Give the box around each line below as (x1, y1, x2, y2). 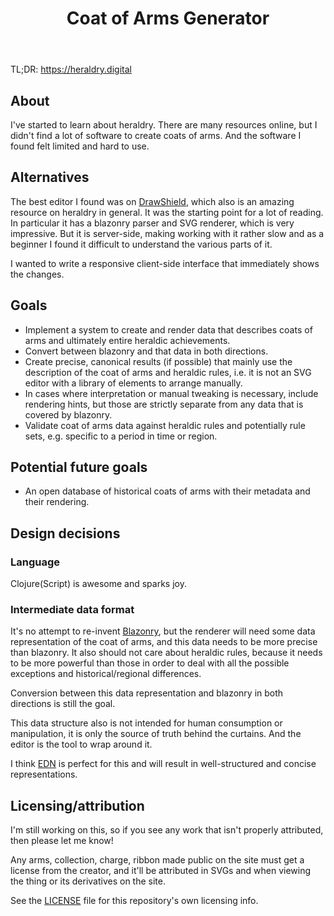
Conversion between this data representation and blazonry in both (10, 687, 284, 699)
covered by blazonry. (24, 408, 113, 421)
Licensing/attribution (10, 797, 145, 814)
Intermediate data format (10, 603, 135, 617)
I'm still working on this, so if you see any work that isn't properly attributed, (10, 824, 324, 836)
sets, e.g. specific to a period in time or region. (24, 430, 218, 442)
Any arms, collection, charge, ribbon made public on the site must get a (10, 854, 305, 866)
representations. (10, 768, 78, 781)
